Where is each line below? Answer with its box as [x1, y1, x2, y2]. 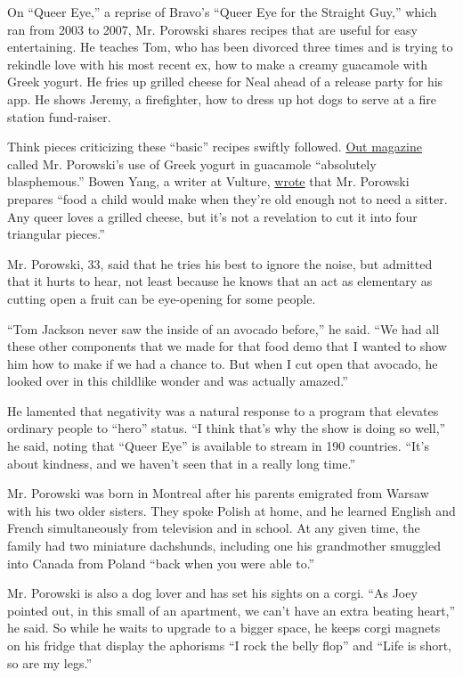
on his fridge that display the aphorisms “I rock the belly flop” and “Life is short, [7, 636, 451, 654]
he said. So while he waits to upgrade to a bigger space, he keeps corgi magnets [7, 618, 441, 637]
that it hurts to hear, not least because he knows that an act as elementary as [7, 272, 433, 290]
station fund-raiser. [7, 107, 111, 126]
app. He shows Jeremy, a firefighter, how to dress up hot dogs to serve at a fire [7, 89, 436, 108]
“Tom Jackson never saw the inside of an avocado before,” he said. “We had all [7, 319, 440, 338]
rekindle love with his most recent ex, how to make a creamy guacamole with [7, 54, 427, 73]
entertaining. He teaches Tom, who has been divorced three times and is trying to [7, 37, 453, 56]
